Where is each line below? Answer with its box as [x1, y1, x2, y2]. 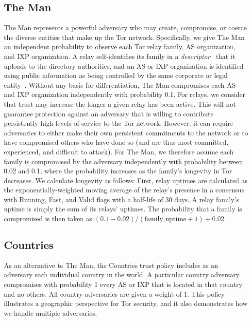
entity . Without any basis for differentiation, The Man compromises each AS [4, 79, 236, 90]
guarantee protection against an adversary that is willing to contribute [4, 108, 214, 118]
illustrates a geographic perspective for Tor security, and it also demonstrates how [4, 298, 248, 308]
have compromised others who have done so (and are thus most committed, [4, 137, 229, 147]
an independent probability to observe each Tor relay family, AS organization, [4, 41, 236, 52]
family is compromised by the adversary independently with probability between [4, 156, 243, 166]
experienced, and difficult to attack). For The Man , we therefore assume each [4, 146, 234, 156]
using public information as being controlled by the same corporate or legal [4, 70, 228, 80]
